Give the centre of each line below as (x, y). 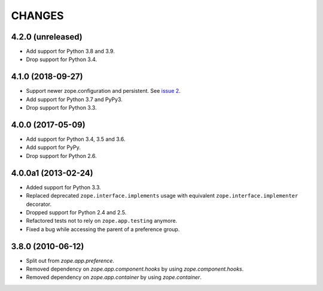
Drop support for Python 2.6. (61, 156)
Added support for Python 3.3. (63, 187)
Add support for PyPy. (53, 147)
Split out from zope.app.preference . (70, 260)
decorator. (39, 204)
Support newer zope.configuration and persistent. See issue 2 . (103, 91)
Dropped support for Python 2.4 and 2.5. (76, 212)
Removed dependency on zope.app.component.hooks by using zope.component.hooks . (135, 269)
